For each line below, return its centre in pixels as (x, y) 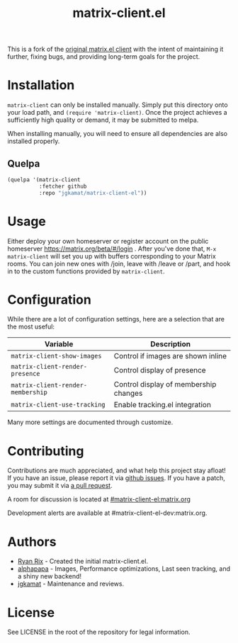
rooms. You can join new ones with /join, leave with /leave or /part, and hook (119, 263)
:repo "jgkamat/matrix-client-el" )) (93, 193)
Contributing (46, 451)
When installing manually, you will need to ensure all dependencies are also (118, 134)
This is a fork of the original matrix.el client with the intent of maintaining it (115, 49)
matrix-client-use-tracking (58, 405)
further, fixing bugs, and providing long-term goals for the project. (104, 57)
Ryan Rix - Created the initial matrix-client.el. (83, 562)
